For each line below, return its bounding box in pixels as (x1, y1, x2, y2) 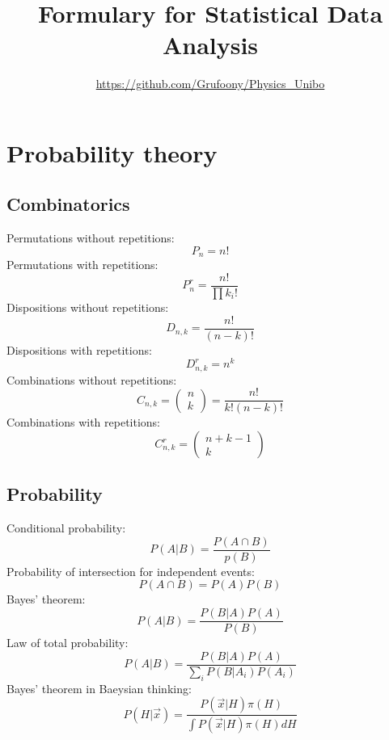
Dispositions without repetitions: (6, 299, 169, 315)
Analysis (162, 28, 259, 61)
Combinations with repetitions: (6, 414, 160, 431)
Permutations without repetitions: (6, 229, 175, 246)
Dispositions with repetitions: (6, 341, 152, 358)
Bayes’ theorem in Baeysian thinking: (6, 679, 192, 696)
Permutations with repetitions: (6, 256, 159, 273)
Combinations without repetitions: (6, 371, 177, 388)
